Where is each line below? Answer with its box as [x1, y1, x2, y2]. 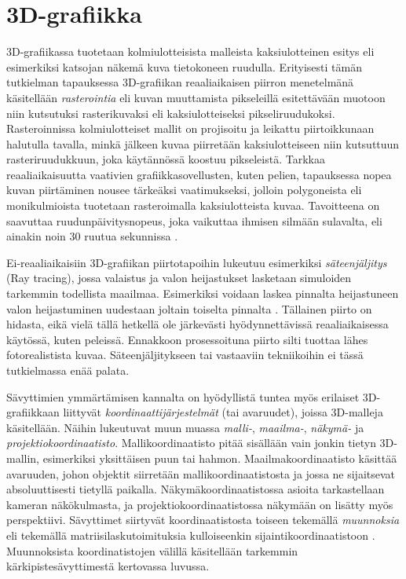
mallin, [6, 449, 40, 466]
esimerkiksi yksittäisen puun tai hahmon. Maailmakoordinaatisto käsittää [42, 449, 397, 466]
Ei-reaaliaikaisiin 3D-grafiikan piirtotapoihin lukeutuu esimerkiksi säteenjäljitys [6, 254, 387, 270]
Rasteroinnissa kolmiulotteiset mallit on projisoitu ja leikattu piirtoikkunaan [6, 120, 375, 137]
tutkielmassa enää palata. [6, 362, 130, 378]
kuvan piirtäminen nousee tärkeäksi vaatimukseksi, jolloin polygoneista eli [6, 181, 362, 198]
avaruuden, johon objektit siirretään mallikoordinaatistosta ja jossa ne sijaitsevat [6, 465, 396, 482]
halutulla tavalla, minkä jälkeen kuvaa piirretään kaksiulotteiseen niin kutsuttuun [6, 135, 400, 152]
